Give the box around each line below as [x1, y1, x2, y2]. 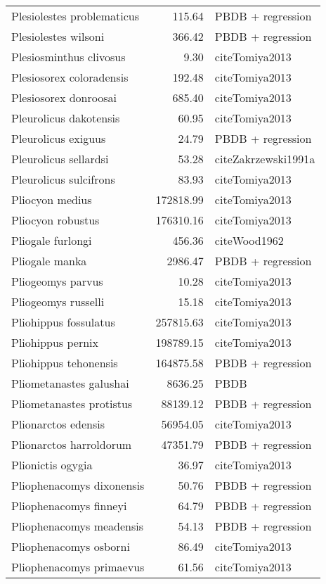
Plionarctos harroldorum [11, 436, 132, 452]
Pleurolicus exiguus [11, 130, 106, 146]
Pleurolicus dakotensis [11, 110, 120, 126]
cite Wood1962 [214, 232, 284, 248]
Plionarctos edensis [11, 416, 105, 432]
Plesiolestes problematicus [11, 8, 139, 24]
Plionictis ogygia [11, 457, 93, 473]
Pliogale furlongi [11, 232, 92, 248]
